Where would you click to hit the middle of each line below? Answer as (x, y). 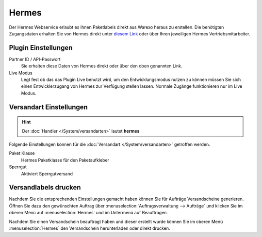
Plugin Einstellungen (41, 48)
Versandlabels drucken (45, 187)
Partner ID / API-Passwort (35, 59)
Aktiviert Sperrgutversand (47, 174)
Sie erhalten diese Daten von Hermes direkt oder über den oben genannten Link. (102, 66)
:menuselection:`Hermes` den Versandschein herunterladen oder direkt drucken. (90, 228)
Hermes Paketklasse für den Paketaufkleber (65, 160)
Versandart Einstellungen (49, 107)
